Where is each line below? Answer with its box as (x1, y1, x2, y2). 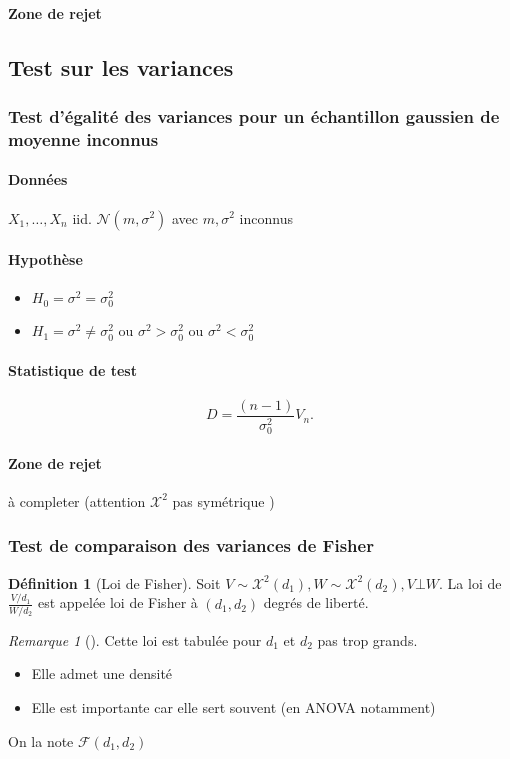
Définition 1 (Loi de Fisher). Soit (8, 572, 221, 593)
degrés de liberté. (263, 592, 369, 613)
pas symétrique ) (172, 490, 275, 511)
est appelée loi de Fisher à (37, 592, 198, 613)
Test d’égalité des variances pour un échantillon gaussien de (8, 103, 500, 128)
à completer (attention (8, 490, 146, 511)
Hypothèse (8, 249, 83, 270)
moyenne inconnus (8, 126, 159, 151)
